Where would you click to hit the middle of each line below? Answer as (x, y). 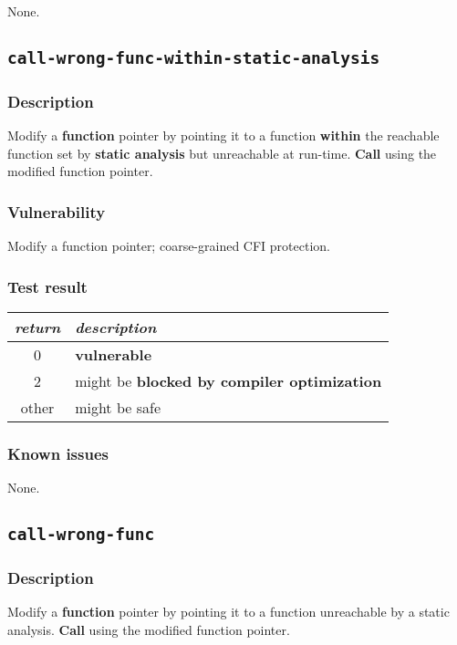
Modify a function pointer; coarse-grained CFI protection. (169, 246)
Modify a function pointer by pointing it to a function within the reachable (223, 135)
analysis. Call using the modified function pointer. (149, 629)
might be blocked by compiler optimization (228, 380)
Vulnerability (57, 211)
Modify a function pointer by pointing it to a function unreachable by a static (228, 612)
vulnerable (114, 354)
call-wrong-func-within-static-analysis (194, 57)
